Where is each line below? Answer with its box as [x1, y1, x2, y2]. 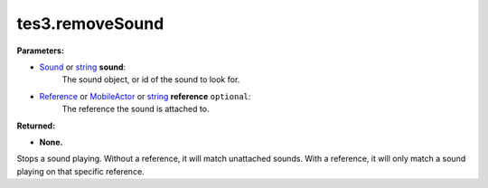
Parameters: [16, 45, 65, 56]
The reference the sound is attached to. [61, 104, 210, 115]
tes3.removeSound [16, 14, 164, 33]
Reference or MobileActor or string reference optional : [39, 90, 251, 101]
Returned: [16, 120, 56, 131]
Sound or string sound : [39, 61, 127, 72]
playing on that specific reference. [16, 165, 145, 176]
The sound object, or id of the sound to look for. [61, 74, 240, 85]
